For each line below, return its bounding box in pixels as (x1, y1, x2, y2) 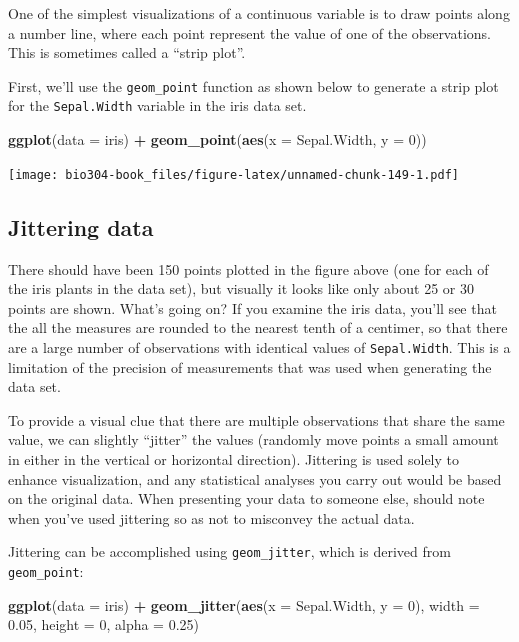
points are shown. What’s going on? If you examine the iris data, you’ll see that (8, 297, 497, 318)
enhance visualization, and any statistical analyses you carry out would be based (8, 468, 502, 489)
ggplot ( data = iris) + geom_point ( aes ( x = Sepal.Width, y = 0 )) (8, 129, 427, 150)
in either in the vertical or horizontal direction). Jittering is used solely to (8, 448, 460, 469)
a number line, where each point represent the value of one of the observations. (8, 22, 492, 43)
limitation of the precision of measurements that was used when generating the (8, 356, 492, 377)
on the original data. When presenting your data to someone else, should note (8, 488, 485, 509)
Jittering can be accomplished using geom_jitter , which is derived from (8, 541, 451, 562)
